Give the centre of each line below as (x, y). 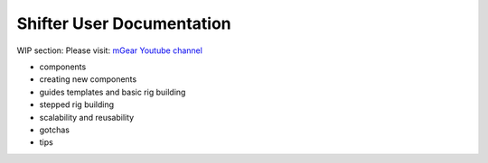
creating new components (88, 79)
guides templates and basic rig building (113, 92)
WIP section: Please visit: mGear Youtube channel (110, 50)
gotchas (54, 130)
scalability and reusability (87, 117)
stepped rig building (77, 104)
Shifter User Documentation (124, 23)
